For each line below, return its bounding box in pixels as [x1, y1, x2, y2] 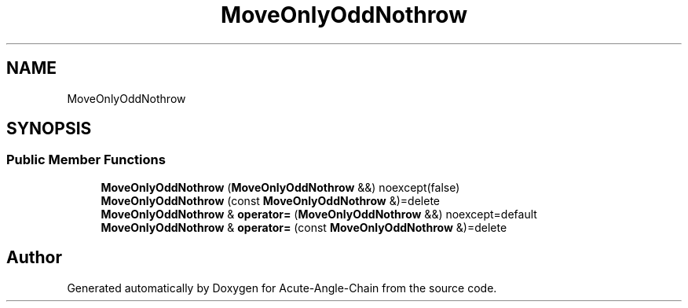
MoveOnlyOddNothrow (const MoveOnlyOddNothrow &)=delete [101, 193, 440, 207]
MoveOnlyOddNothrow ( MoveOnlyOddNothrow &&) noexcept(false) [101, 180, 460, 194]
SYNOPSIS [6, 119, 92, 139]
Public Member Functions [6, 152, 166, 168]
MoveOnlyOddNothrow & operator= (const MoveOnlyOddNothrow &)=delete [101, 220, 507, 234]
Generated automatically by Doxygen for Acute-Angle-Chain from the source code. [67, 280, 497, 295]
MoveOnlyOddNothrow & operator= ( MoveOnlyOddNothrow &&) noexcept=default [101, 207, 537, 221]
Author [6, 247, 62, 268]
